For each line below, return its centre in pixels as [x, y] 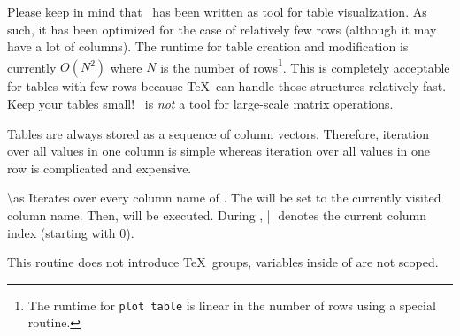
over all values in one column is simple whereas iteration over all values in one [219, 151]
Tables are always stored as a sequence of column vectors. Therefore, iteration [218, 133]
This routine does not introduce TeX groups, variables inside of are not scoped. [223, 262]
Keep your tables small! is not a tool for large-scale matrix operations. [200, 104]
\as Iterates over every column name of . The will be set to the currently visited [224, 198]
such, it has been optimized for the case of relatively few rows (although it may [222, 29]
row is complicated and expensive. [100, 168]
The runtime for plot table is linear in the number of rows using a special [232, 305]
